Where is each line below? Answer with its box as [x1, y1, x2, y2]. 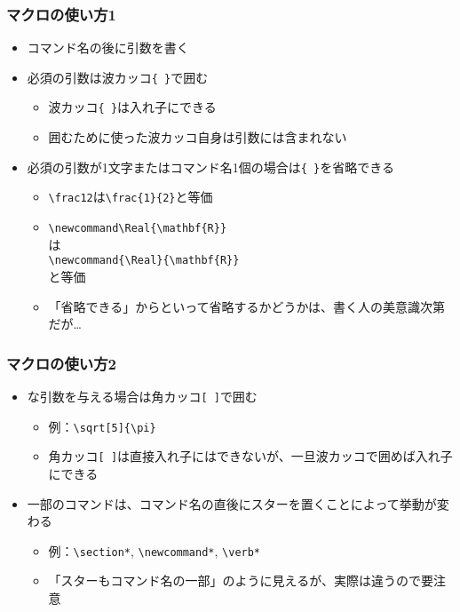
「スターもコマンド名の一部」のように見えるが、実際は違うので [48, 571, 421, 590]
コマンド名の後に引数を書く [27, 38, 189, 57]
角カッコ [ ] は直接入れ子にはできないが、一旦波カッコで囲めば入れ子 [48, 447, 453, 465]
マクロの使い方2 [6, 352, 116, 374]
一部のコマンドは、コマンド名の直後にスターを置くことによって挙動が [27, 494, 437, 513]
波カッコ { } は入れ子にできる [48, 98, 217, 116]
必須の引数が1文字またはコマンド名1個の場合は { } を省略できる [27, 157, 395, 176]
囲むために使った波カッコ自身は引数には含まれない [48, 128, 347, 147]
